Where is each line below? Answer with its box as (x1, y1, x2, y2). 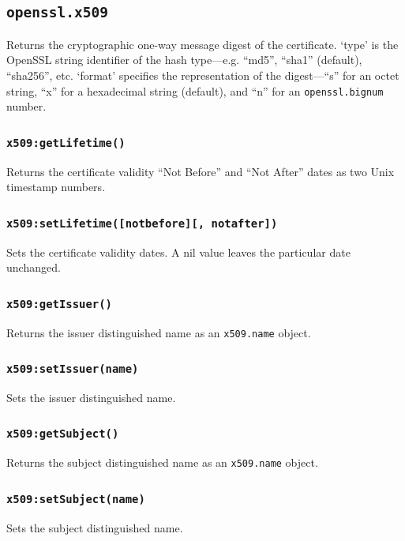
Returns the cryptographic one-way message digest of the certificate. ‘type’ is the (6, 36, 399, 52)
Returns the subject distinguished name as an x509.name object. (6, 454, 318, 471)
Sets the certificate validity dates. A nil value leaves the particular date (6, 243, 351, 260)
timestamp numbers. (6, 178, 106, 195)
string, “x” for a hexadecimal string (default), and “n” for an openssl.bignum (6, 82, 384, 99)
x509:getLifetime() (6, 136, 126, 149)
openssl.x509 (6, 4, 108, 21)
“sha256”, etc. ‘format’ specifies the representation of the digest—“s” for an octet (6, 66, 399, 83)
